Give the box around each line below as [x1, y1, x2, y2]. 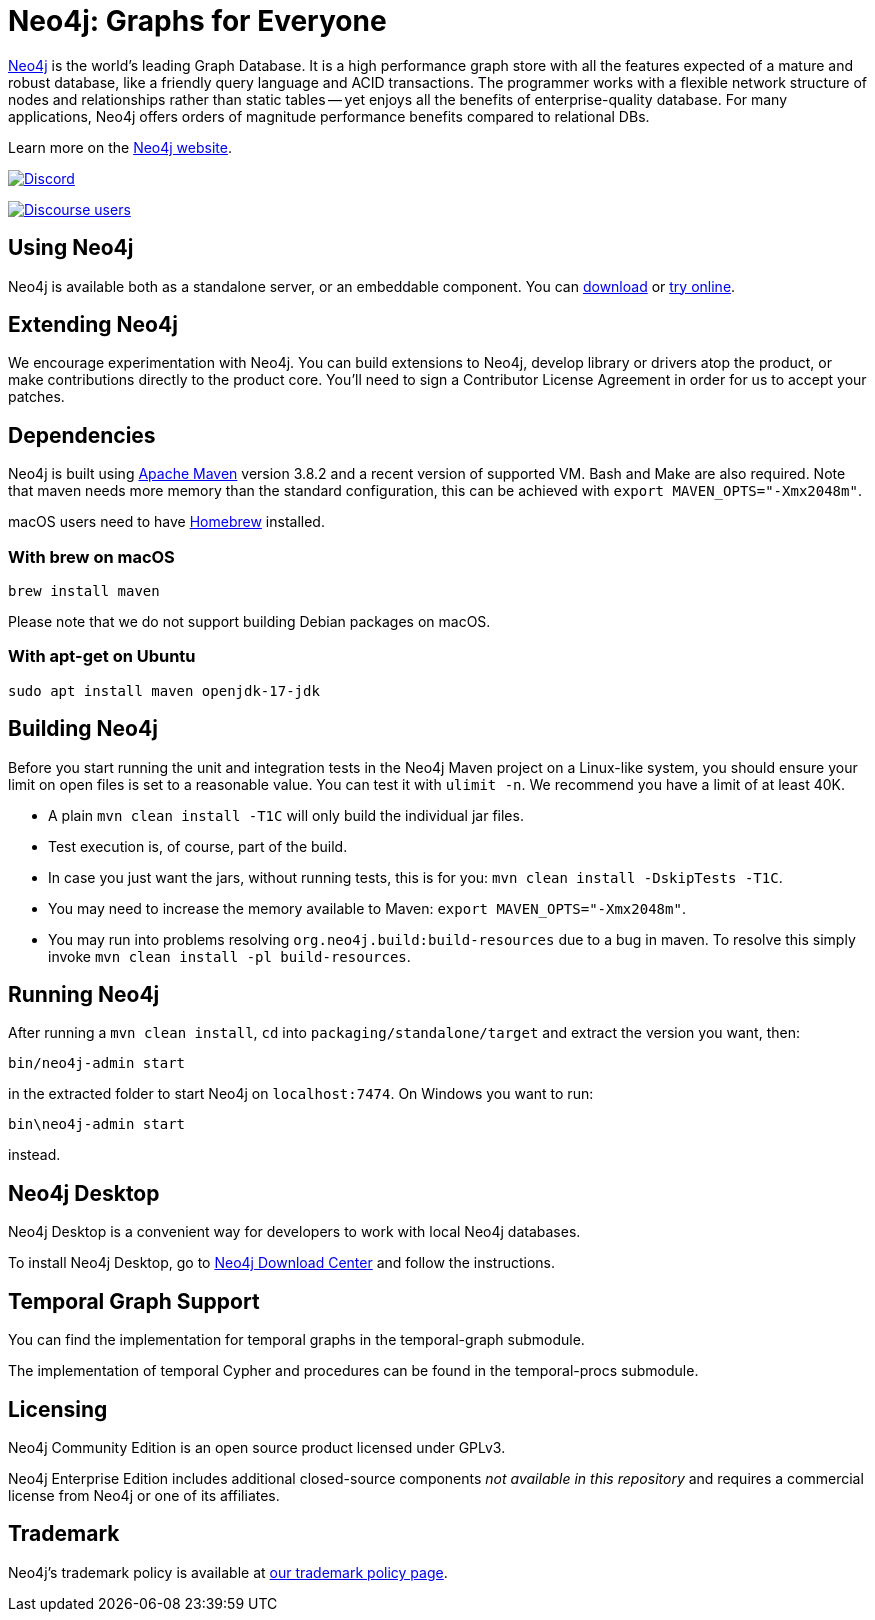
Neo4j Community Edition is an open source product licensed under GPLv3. [8, 1439, 506, 1456]
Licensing [8, 1396, 108, 1422]
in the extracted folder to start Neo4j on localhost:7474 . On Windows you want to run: [8, 1085, 594, 1103]
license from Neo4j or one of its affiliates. [8, 1487, 280, 1504]
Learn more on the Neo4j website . [8, 138, 232, 156]
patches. [8, 388, 65, 406]
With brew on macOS [8, 546, 175, 567]
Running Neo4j [8, 982, 160, 1008]
